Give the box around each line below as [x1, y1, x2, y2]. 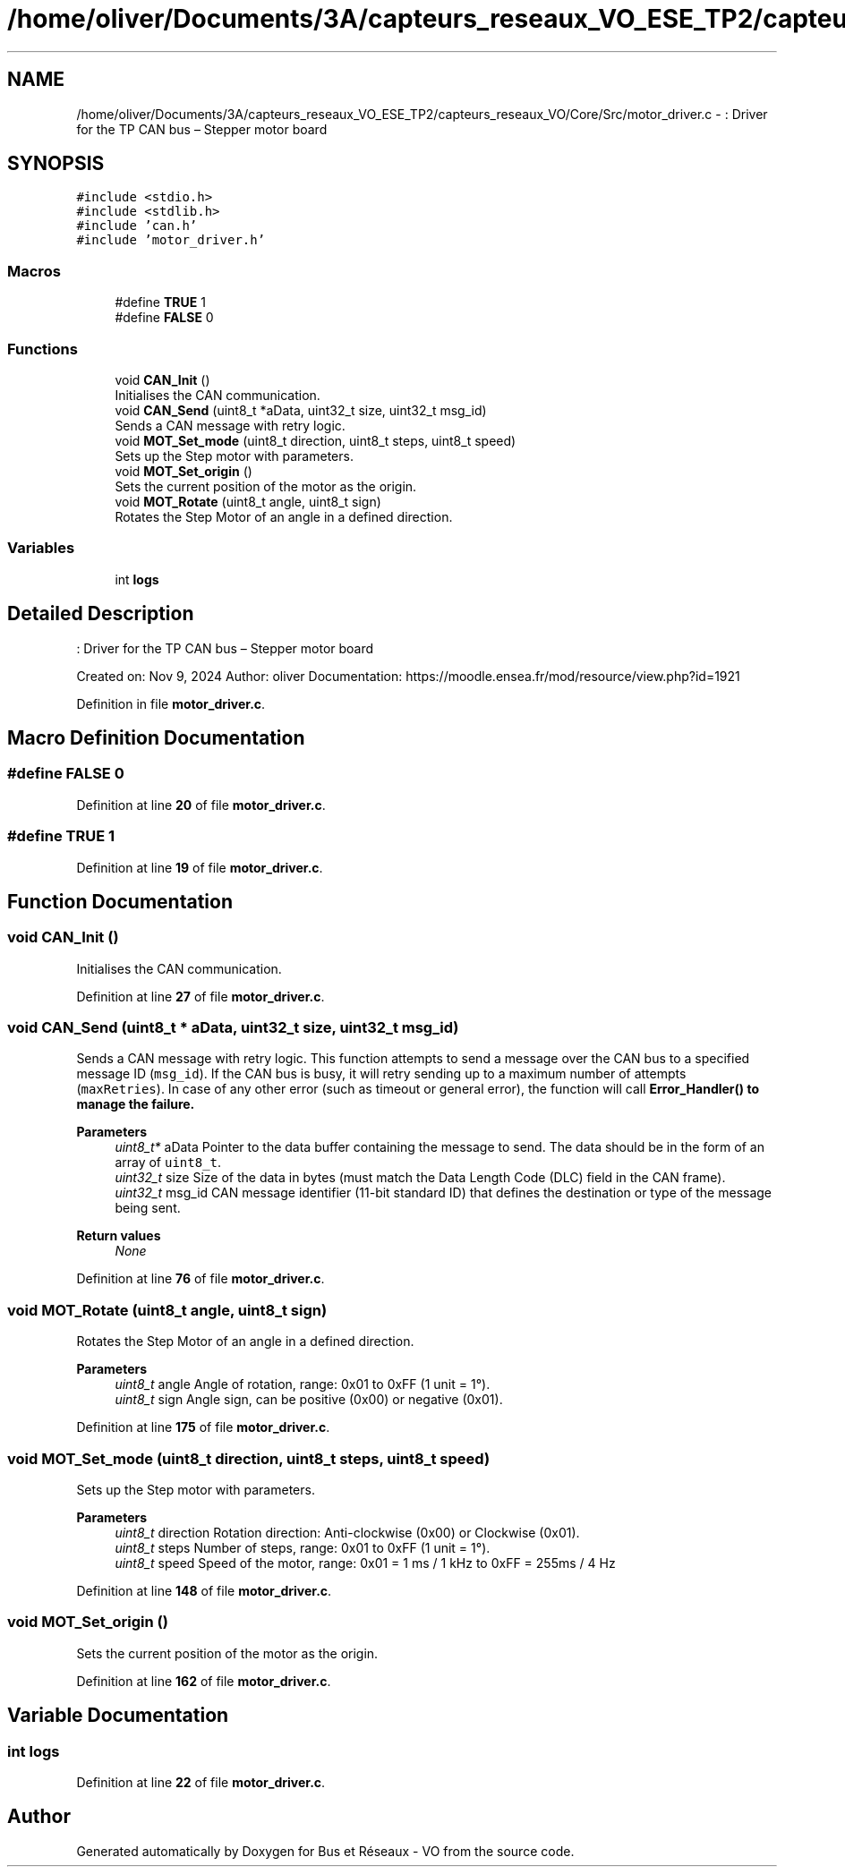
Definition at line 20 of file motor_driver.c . [76, 796, 326, 813]
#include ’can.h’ [76, 218, 198, 234]
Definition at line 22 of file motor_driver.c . [76, 1774, 326, 1790]
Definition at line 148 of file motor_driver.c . [76, 1582, 332, 1598]
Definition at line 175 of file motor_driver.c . [76, 1419, 330, 1435]
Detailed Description [7, 602, 194, 626]
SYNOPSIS [7, 152, 105, 175]
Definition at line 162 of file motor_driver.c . [76, 1673, 331, 1689]
